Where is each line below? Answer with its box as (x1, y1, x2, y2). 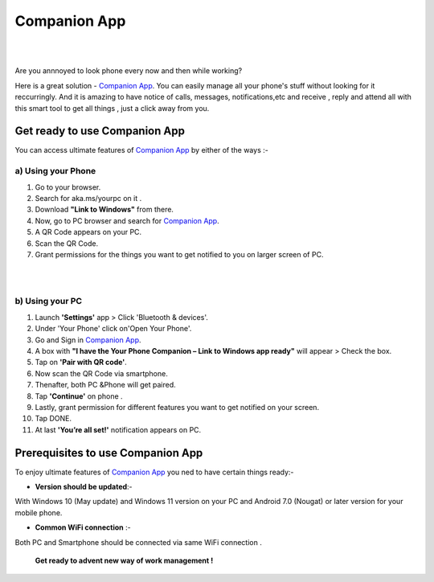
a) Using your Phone (14, 166, 96, 177)
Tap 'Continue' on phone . (35, 391, 124, 401)
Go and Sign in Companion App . (35, 334, 141, 345)
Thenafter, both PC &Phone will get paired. (35, 380, 176, 390)
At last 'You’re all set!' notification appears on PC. (35, 424, 202, 434)
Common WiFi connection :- (35, 523, 132, 532)
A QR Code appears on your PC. (35, 227, 142, 237)
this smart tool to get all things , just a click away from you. (14, 103, 210, 113)
